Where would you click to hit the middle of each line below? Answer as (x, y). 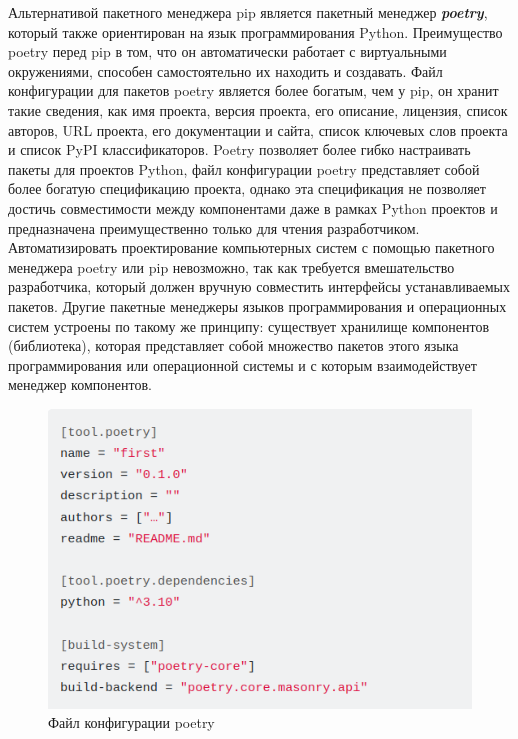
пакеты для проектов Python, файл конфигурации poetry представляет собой (244, 168)
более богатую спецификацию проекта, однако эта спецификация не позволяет (247, 188)
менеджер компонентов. (80, 384)
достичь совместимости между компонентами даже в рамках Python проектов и (253, 207)
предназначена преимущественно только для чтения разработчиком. (214, 227)
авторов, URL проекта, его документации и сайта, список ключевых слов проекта (258, 129)
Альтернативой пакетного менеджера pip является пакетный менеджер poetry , (248, 12)
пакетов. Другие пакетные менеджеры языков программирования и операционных (257, 305)
